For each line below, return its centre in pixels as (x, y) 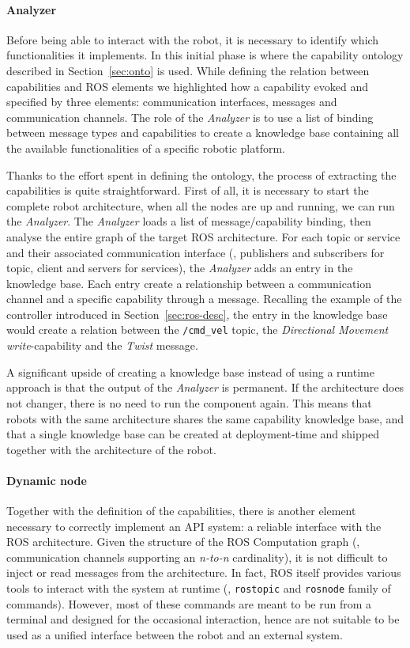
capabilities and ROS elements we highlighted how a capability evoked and (188, 86)
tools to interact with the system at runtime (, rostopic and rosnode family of (199, 588)
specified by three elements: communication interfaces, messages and (172, 102)
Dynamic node (47, 480)
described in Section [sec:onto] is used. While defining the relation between (188, 70)
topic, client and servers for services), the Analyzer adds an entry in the (180, 268)
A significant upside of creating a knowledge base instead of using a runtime (190, 371)
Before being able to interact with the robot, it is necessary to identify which (193, 39)
